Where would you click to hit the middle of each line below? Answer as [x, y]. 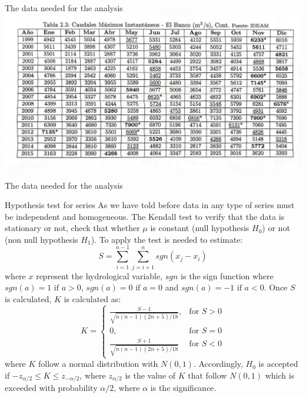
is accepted [278, 364]
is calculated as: [92, 298]
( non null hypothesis [41, 239]
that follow [207, 375]
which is [280, 375]
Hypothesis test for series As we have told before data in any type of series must [150, 205]
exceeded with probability [51, 388]
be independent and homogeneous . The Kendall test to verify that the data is [145, 216]
